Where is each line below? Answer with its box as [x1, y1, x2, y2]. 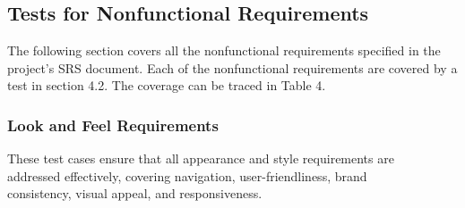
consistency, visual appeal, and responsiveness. [7, 184, 263, 203]
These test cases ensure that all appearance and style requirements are [7, 149, 394, 168]
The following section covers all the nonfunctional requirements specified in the [7, 41, 441, 60]
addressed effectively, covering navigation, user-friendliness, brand [7, 166, 367, 185]
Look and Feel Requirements [7, 113, 219, 136]
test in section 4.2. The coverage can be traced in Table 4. [7, 76, 326, 95]
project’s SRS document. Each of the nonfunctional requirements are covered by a [7, 58, 458, 77]
